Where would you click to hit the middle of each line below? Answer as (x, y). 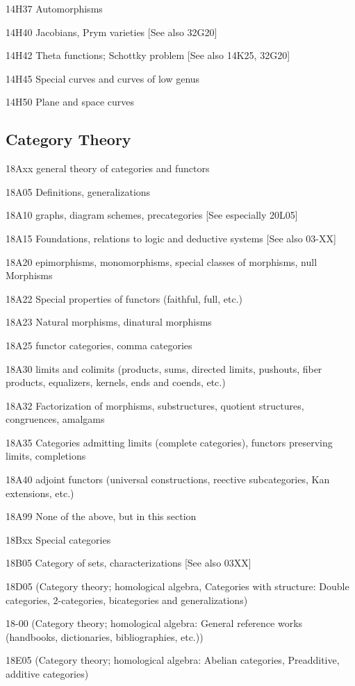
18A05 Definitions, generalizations (78, 191)
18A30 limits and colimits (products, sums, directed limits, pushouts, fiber (164, 368)
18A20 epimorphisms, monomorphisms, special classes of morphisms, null (162, 261)
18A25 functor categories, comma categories (99, 345)
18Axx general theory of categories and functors (108, 168)
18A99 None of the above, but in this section (101, 516)
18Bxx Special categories (58, 539)
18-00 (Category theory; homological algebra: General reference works (154, 623)
